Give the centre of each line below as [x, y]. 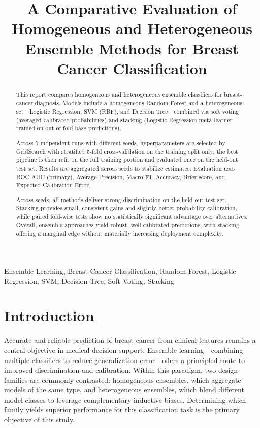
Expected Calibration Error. [53, 185]
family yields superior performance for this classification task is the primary [122, 409]
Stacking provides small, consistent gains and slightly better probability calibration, [127, 208]
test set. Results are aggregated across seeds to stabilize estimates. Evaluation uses [125, 168]
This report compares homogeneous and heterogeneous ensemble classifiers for [119, 94]
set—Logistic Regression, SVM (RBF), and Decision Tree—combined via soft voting [127, 111]
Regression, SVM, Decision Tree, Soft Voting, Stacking [89, 281]
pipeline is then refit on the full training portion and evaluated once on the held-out [127, 160]
